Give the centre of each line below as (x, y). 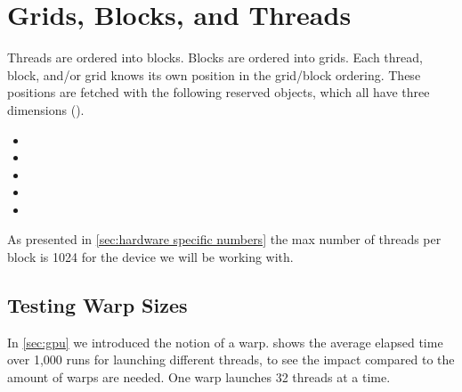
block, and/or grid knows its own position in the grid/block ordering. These (214, 74)
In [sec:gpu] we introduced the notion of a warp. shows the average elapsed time (225, 342)
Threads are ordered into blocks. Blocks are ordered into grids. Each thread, (215, 57)
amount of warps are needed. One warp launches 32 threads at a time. (199, 377)
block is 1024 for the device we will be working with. (150, 257)
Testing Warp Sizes (97, 305)
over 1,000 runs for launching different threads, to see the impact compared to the (231, 359)
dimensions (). (46, 109)
